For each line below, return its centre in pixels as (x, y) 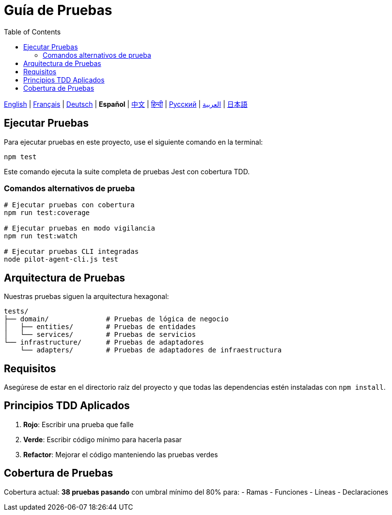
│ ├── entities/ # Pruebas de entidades (100, 327)
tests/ (16, 311)
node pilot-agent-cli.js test (61, 259)
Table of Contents (32, 32)
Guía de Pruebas (58, 10)
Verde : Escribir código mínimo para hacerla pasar (103, 439)
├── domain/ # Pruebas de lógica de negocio (116, 319)
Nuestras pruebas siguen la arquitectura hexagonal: (86, 297)
